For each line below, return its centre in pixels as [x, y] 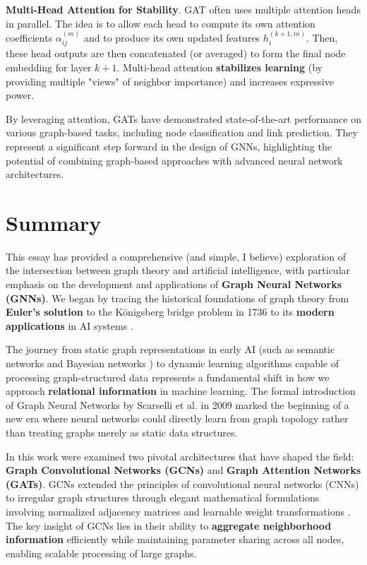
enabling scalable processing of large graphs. [101, 553]
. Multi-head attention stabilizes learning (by [219, 67]
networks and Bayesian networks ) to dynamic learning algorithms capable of [172, 363]
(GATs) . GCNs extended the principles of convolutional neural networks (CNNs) [182, 483]
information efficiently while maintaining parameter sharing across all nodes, [175, 539]
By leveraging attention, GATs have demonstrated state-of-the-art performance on [183, 118]
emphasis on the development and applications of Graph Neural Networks [174, 284]
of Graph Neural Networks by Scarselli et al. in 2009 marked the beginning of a [178, 404]
